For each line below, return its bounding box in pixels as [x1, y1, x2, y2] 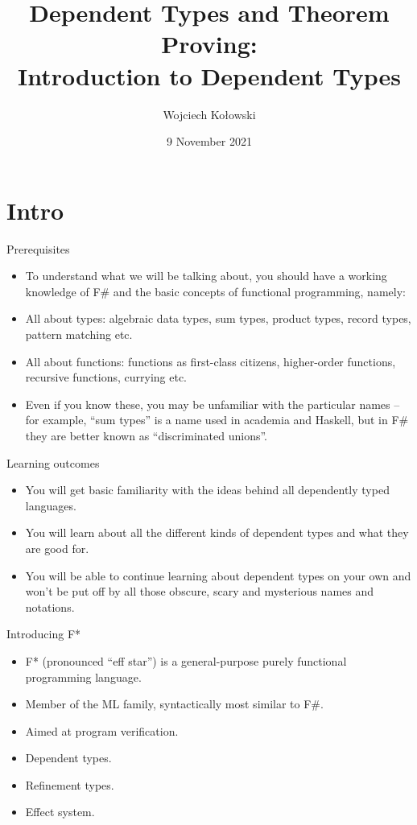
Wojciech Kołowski [163, 105, 256, 122]
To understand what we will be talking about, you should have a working [25, 267, 387, 284]
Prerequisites [6, 240, 70, 257]
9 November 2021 [167, 133, 252, 150]
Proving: [161, 27, 258, 60]
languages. [25, 497, 76, 514]
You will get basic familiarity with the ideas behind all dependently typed [25, 481, 390, 498]
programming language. [25, 668, 142, 685]
